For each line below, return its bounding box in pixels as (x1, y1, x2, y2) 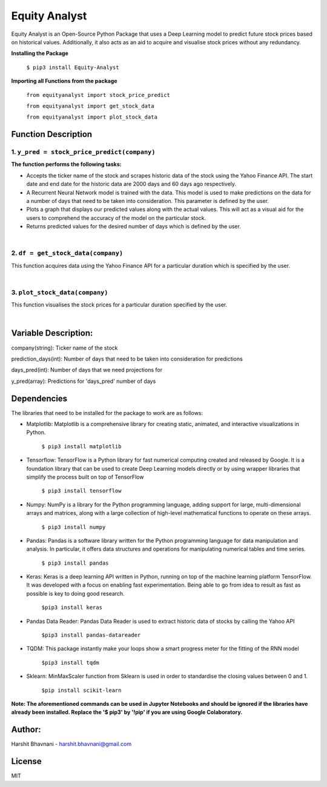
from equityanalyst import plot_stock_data (26, 114, 157, 121)
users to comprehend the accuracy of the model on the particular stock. (26, 214, 206, 221)
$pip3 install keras (41, 604, 103, 611)
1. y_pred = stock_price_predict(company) (11, 148, 156, 156)
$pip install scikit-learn (41, 686, 122, 694)
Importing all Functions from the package (11, 78, 117, 85)
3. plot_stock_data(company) (11, 288, 108, 296)
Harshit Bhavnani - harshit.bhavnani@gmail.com (11, 740, 132, 748)
